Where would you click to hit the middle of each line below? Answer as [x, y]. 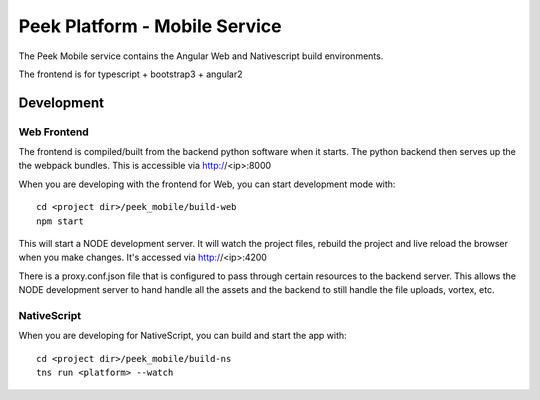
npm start [60, 221]
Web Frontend [53, 132]
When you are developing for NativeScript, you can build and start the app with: [182, 336]
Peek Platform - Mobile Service [150, 26]
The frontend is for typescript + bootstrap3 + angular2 [131, 74]
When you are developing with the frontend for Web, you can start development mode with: [207, 184]
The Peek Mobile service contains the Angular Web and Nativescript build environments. [201, 56]
